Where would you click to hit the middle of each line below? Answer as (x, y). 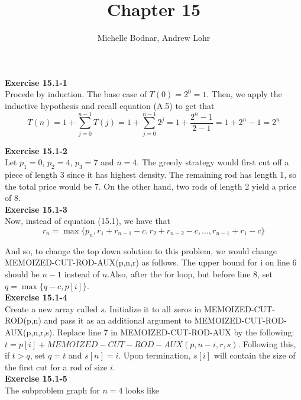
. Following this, (267, 343)
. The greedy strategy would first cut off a (213, 162)
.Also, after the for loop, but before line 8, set (190, 273)
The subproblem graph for (52, 390)
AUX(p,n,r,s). (30, 332)
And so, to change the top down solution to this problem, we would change (141, 250)
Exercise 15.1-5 (36, 378)
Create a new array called (51, 308)
